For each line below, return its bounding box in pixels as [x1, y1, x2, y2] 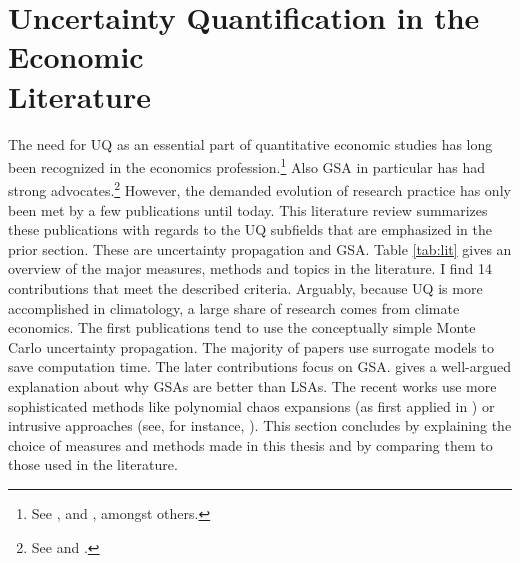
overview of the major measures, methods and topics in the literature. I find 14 [8, 258, 492, 279]
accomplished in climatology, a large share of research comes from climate [8, 297, 460, 318]
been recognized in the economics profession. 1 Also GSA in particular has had [8, 154, 486, 177]
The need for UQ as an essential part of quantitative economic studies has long [8, 133, 493, 154]
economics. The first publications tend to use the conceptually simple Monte [8, 317, 476, 338]
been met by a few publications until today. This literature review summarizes [8, 199, 488, 220]
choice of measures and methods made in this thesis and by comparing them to [8, 434, 493, 455]
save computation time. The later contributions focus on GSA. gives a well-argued [8, 356, 511, 377]
